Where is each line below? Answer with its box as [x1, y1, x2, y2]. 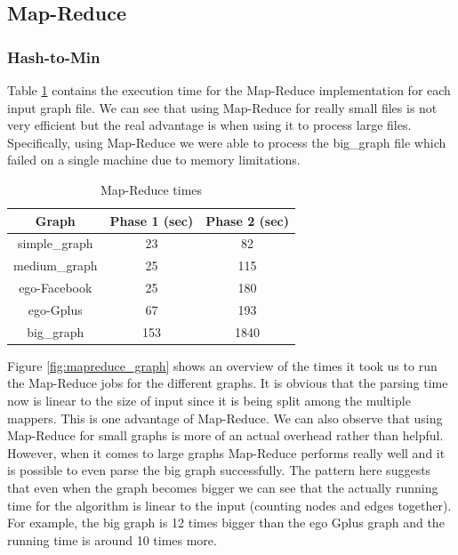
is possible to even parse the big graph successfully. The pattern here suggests [7, 461, 431, 479]
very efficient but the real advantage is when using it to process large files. [7, 116, 412, 134]
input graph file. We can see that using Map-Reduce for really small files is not [7, 98, 438, 117]
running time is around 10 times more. [7, 530, 217, 549]
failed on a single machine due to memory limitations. [7, 150, 301, 169]
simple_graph [18, 234, 93, 253]
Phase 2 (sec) [205, 211, 289, 229]
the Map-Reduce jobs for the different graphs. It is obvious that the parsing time [7, 374, 448, 392]
